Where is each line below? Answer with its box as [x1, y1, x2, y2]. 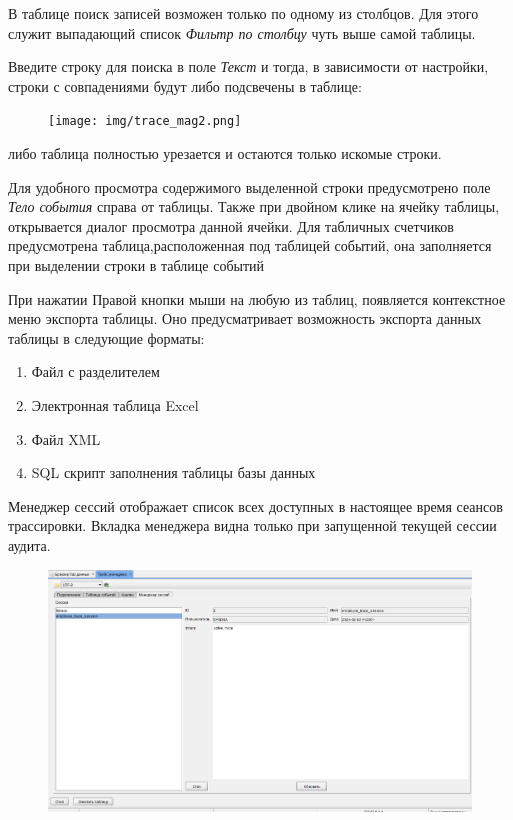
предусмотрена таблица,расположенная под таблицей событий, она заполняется [8, 235, 492, 256]
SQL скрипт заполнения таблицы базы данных [31, 462, 316, 483]
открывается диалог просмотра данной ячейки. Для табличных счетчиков [8, 215, 454, 236]
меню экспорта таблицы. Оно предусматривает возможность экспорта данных [8, 308, 482, 329]
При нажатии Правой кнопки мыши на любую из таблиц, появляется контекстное [8, 288, 506, 309]
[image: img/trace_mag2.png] [48, 114, 242, 129]
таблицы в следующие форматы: [8, 327, 205, 348]
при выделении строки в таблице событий [8, 255, 265, 275]
